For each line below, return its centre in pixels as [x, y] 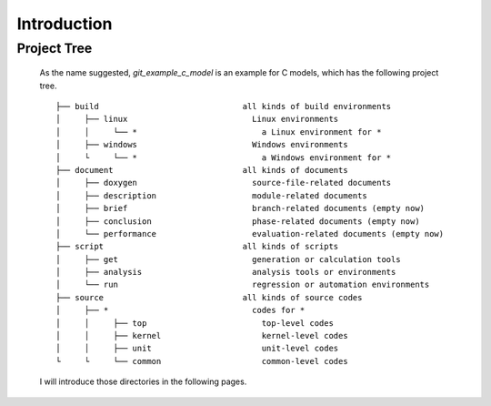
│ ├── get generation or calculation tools [228, 259]
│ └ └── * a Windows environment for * [224, 157]
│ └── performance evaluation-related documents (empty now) [250, 233]
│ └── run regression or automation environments [243, 285]
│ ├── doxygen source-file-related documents [224, 183]
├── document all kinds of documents [202, 170]
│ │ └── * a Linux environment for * [219, 132]
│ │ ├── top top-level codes [195, 323]
